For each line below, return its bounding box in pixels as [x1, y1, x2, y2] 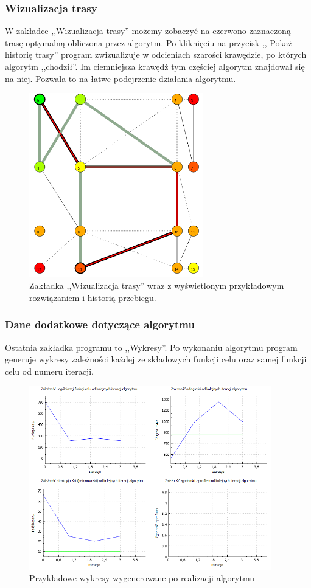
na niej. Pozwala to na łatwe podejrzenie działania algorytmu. [5, 72, 236, 85]
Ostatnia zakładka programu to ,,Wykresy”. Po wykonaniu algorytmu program [5, 341, 298, 353]
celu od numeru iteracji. [5, 364, 94, 377]
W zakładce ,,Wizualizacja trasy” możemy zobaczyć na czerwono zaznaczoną [5, 24, 291, 37]
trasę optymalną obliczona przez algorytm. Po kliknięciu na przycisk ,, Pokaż [5, 36, 293, 49]
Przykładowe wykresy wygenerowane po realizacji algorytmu [29, 572, 254, 584]
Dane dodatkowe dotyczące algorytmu [5, 317, 195, 332]
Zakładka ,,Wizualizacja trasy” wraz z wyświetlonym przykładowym [29, 279, 284, 292]
